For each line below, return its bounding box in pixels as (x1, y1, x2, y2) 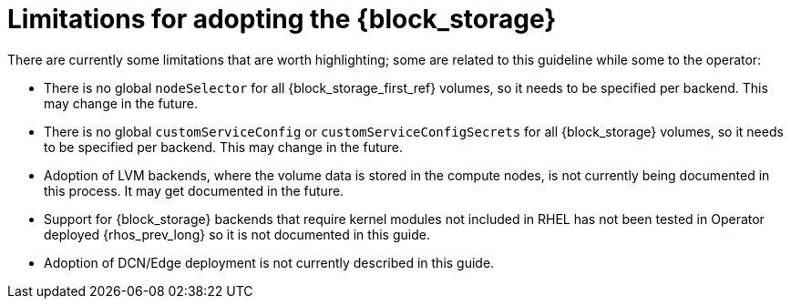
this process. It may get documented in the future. (44, 182, 344, 199)
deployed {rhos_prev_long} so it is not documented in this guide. (44, 226, 430, 242)
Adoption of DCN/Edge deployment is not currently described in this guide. (44, 254, 495, 270)
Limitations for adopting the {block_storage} (7, 4, 557, 35)
